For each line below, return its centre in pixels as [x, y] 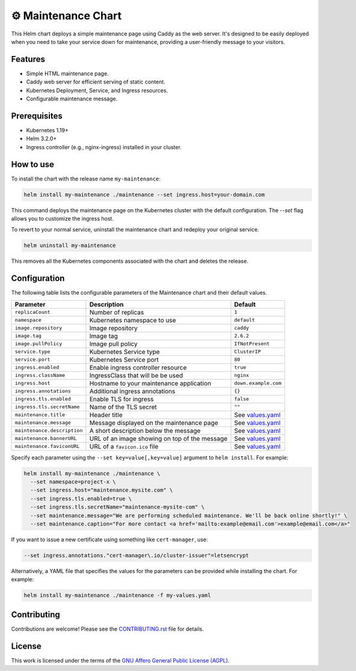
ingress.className [40, 375]
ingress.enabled [37, 368]
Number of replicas [117, 312]
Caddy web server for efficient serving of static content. [96, 82]
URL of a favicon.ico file [124, 446]
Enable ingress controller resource [138, 367]
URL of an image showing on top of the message [158, 438]
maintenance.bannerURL [46, 439]
